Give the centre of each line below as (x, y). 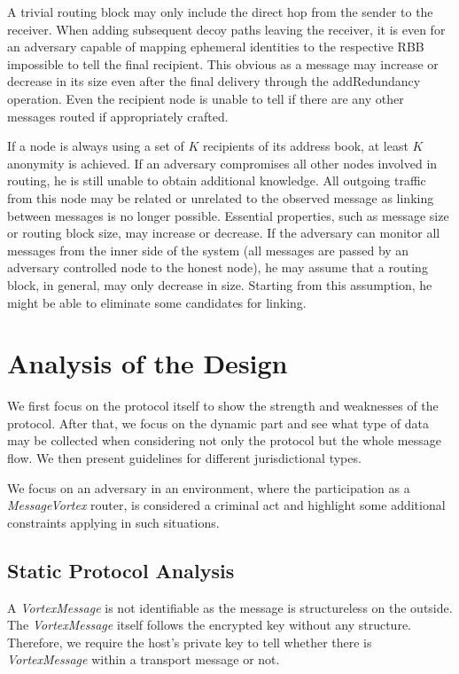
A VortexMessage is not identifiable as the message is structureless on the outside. (230, 607)
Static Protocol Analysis (121, 570)
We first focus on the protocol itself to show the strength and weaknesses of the (223, 406)
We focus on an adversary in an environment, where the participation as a (209, 487)
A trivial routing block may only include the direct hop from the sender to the (220, 12)
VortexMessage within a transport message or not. (144, 659)
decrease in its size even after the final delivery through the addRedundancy (214, 81)
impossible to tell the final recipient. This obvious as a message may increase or (223, 63)
